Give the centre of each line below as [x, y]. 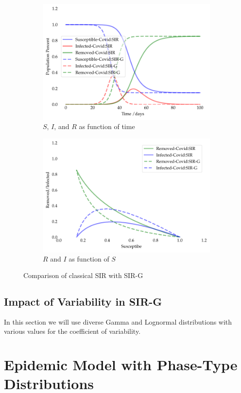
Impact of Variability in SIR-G [83, 301]
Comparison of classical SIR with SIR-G [83, 275]
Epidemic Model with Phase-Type [121, 364]
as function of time [107, 126]
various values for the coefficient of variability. [72, 331]
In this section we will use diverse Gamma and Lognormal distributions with [118, 321]
